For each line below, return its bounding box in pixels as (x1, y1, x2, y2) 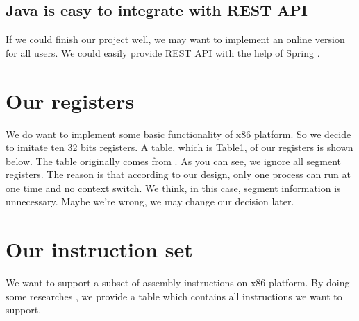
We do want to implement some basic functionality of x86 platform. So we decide (6, 126, 351, 141)
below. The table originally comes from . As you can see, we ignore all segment (6, 153, 341, 168)
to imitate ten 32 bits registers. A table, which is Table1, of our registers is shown (6, 140, 353, 155)
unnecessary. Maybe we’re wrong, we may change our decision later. (6, 194, 294, 209)
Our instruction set (6, 235, 193, 263)
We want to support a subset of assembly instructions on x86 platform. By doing (6, 275, 350, 290)
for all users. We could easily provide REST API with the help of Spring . (6, 45, 320, 60)
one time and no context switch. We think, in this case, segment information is (6, 180, 341, 195)
